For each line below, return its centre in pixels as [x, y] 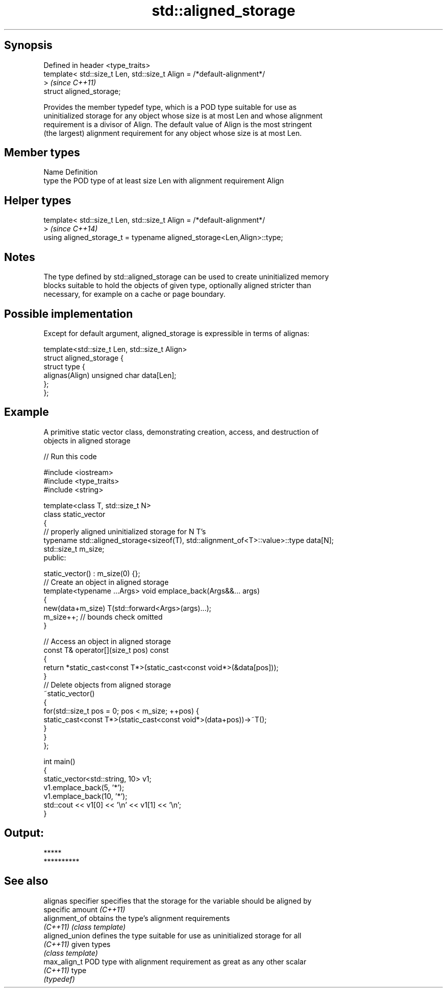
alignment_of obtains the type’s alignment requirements [137, 918]
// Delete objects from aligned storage [107, 684]
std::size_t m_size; [74, 549]
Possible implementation [69, 314]
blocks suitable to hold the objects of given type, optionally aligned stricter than [177, 286]
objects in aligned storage [87, 440]
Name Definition [71, 172]
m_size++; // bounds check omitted [103, 617]
